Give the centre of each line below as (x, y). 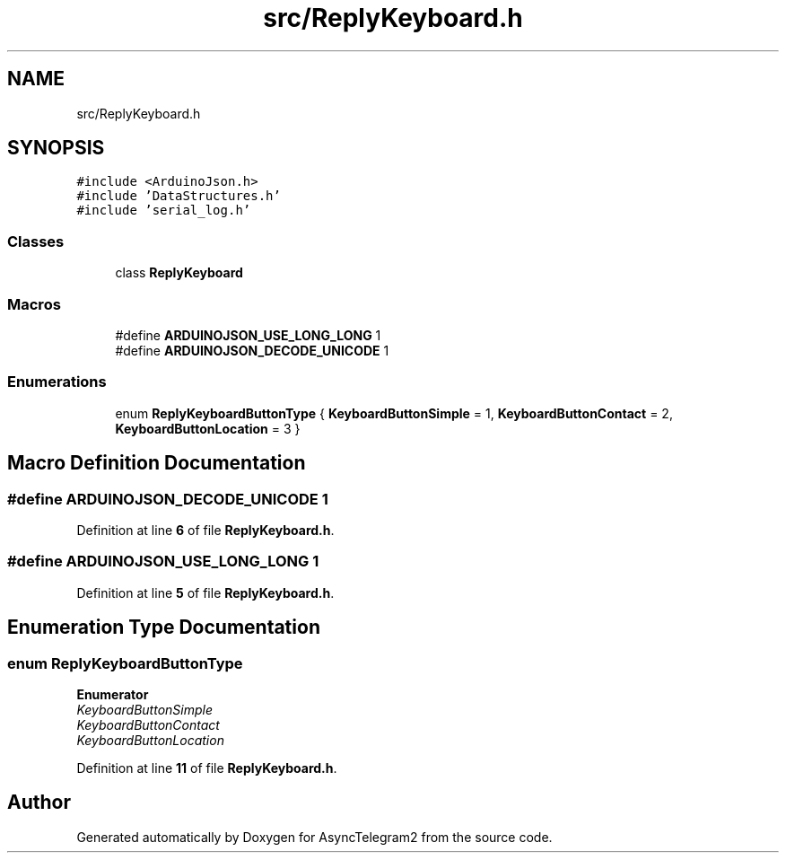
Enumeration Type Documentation (164, 627)
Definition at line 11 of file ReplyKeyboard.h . (207, 768)
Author (39, 803)
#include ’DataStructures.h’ (179, 196)
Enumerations (57, 382)
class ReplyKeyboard (179, 273)
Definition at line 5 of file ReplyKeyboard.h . (205, 592)
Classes (36, 241)
